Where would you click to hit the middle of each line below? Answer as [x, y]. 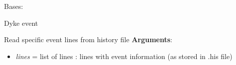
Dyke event [21, 23]
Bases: [14, 6]
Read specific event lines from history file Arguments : [88, 39]
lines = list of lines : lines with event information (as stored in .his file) [124, 56]
